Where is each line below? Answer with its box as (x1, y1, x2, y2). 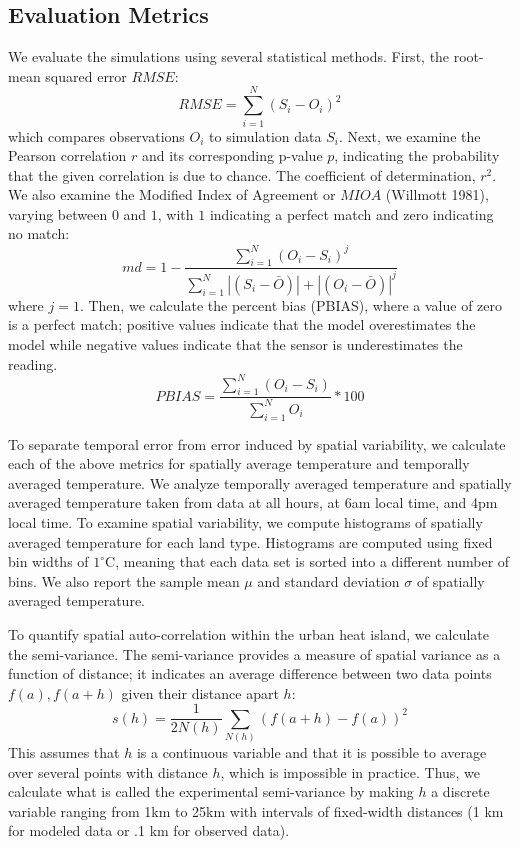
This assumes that (8, 742, 120, 763)
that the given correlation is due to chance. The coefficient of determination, (8, 164, 476, 185)
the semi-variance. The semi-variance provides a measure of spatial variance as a (8, 643, 501, 664)
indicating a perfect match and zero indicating (209, 203, 494, 224)
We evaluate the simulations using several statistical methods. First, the (8, 46, 450, 67)
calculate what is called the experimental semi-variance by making (8, 781, 414, 802)
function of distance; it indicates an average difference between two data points (8, 663, 492, 684)
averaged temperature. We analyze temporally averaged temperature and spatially (8, 472, 512, 493)
